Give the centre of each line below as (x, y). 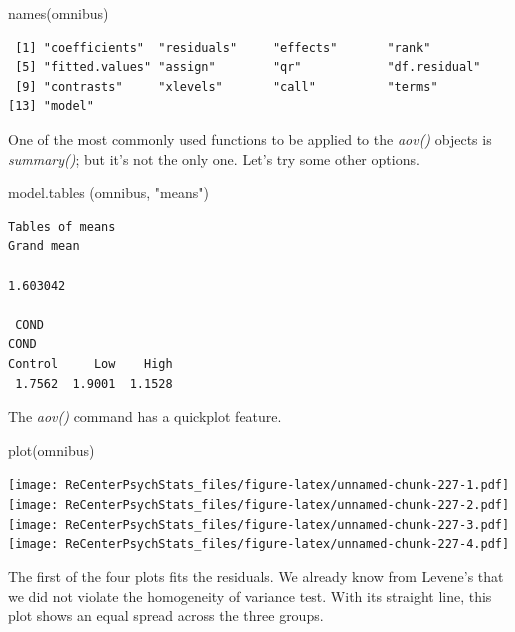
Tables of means (62, 226)
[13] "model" (51, 106)
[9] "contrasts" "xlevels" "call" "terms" (226, 86)
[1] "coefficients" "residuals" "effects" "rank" (223, 47)
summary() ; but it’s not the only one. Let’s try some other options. (214, 158)
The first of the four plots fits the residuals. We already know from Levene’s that (256, 575)
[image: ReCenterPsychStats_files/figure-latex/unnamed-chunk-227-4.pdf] (259, 544)
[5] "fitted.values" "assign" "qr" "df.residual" (248, 67)
